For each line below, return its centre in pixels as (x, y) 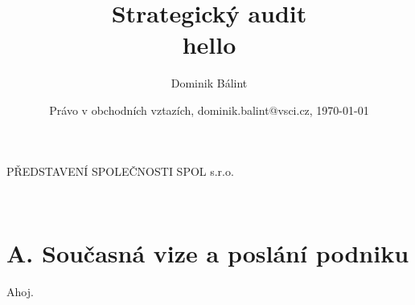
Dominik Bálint (209, 83)
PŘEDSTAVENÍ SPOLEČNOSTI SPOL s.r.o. (120, 171)
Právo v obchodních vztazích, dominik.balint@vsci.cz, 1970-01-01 (209, 110)
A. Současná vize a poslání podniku (208, 252)
